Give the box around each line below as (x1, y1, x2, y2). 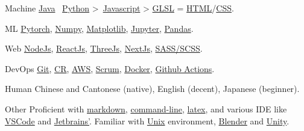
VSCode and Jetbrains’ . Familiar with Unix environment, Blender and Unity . (5, 114, 290, 127)
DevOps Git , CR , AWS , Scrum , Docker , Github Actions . (5, 62, 215, 75)
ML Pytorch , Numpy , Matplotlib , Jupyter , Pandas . (5, 22, 194, 34)
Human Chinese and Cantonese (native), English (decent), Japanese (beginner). (5, 82, 300, 95)
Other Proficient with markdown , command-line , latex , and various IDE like (5, 102, 287, 115)
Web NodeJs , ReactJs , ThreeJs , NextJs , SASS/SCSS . (5, 42, 203, 55)
